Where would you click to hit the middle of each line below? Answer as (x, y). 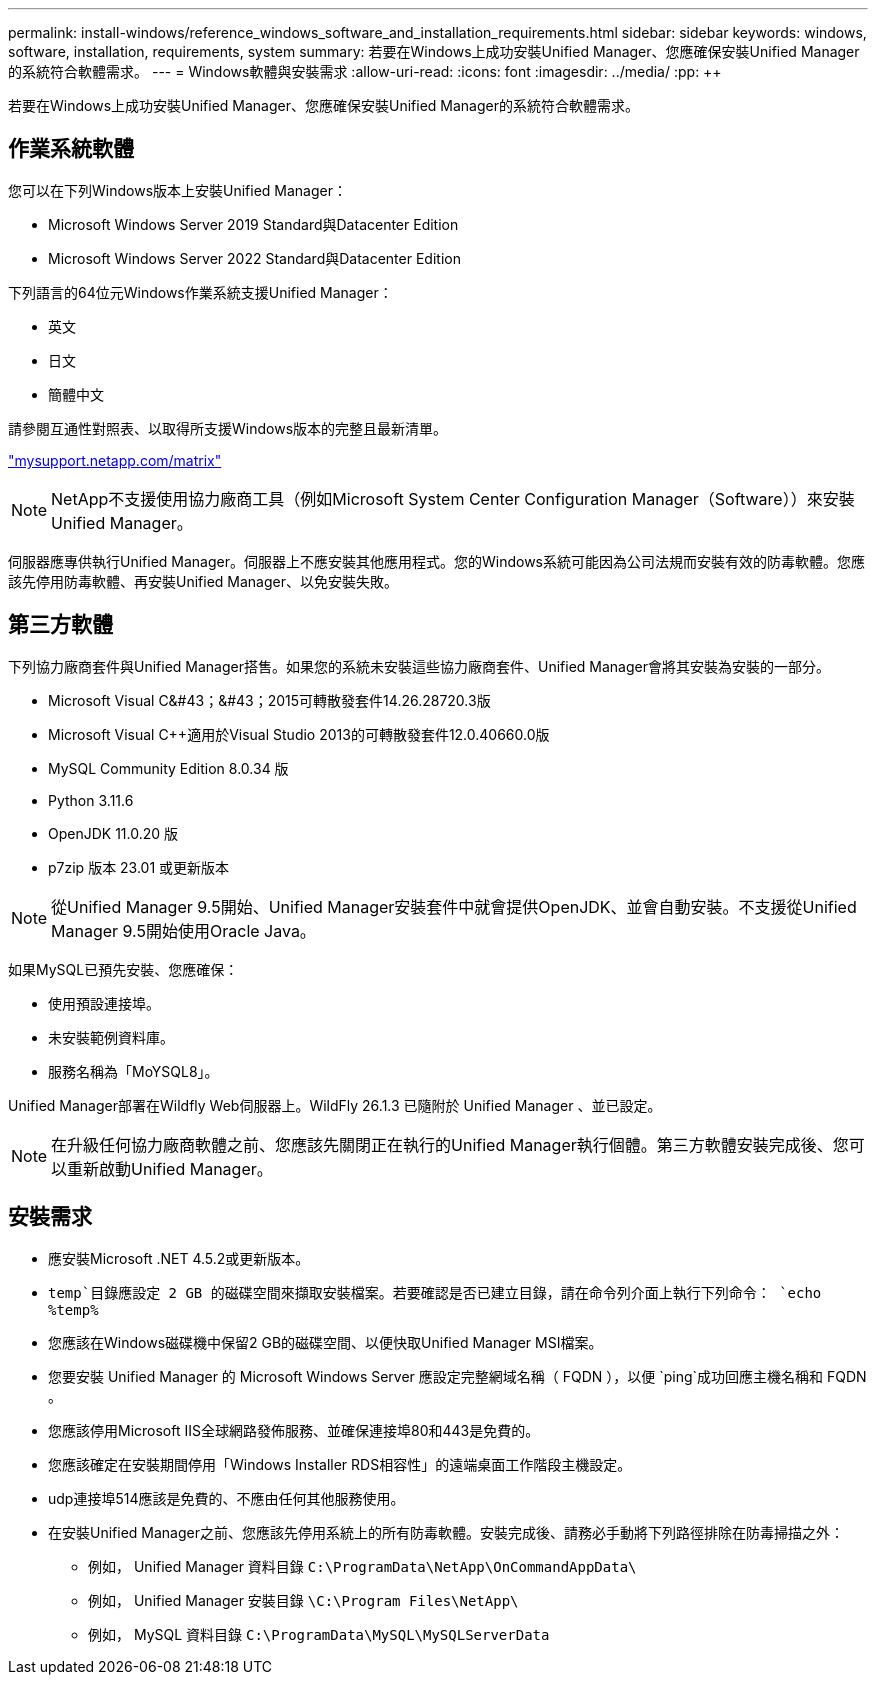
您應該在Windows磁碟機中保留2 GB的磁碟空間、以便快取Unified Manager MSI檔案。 (325, 1342)
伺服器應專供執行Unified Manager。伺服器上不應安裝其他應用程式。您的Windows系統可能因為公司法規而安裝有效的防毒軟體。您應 (436, 561)
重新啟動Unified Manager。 (170, 1168)
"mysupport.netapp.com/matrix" (115, 460)
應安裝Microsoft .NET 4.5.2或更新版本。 (179, 1258)
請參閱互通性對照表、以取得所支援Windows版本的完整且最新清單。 (228, 428)
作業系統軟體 (71, 149)
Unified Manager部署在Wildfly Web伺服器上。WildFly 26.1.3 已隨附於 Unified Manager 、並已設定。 (335, 1105)
